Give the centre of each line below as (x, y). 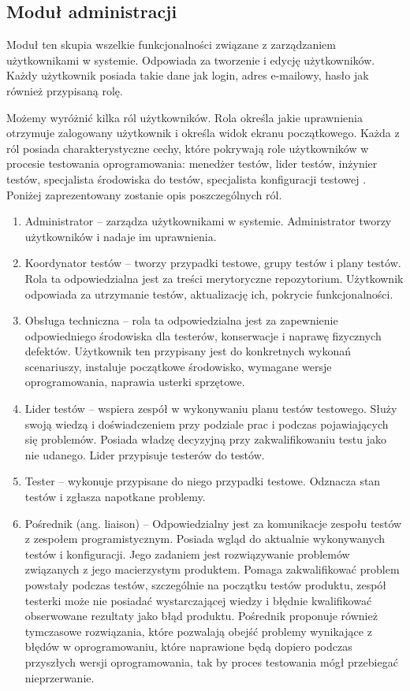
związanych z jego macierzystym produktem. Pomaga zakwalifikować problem (212, 569)
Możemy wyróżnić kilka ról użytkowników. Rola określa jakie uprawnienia (184, 117)
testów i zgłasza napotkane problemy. (115, 497)
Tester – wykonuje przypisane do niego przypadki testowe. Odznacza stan (203, 481)
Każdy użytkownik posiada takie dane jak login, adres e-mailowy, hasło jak (188, 75)
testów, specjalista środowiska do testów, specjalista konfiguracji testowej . (186, 178)
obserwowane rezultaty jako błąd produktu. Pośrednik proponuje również (201, 616)
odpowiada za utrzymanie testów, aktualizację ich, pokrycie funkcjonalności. (209, 293)
